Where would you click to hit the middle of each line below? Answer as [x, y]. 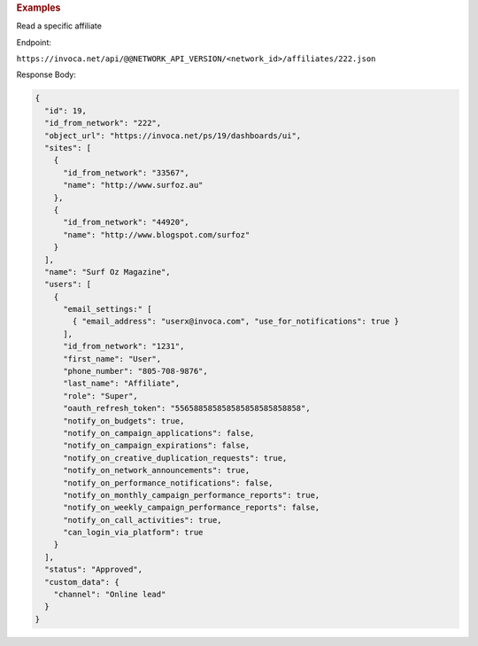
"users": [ [68, 284]
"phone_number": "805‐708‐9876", [135, 371]
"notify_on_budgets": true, [124, 420]
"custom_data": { [82, 582]
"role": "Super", [101, 396]
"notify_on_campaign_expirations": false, [157, 446]
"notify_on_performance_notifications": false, [168, 483]
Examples [39, 8]
